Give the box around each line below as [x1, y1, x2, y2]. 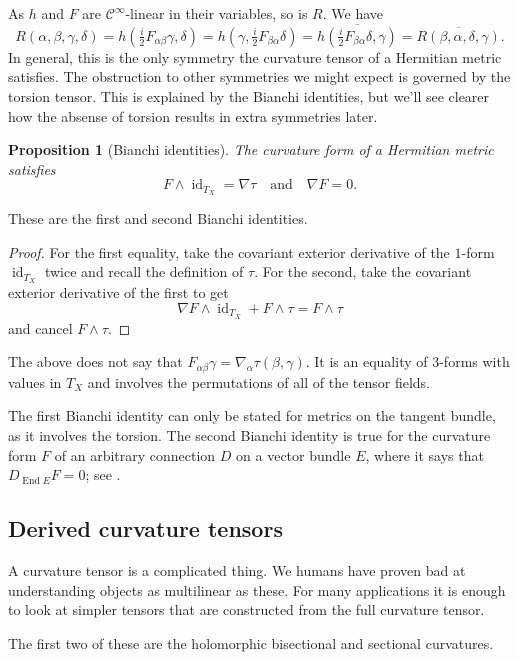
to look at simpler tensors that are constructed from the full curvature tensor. [8, 599, 485, 620]
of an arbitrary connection [54, 444, 216, 465]
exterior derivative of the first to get [8, 282, 229, 303]
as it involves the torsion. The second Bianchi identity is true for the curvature [8, 424, 491, 445]
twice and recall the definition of [44, 261, 244, 282]
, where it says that [365, 444, 484, 465]
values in [8, 371, 62, 392]
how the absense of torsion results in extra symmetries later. [8, 105, 378, 126]
